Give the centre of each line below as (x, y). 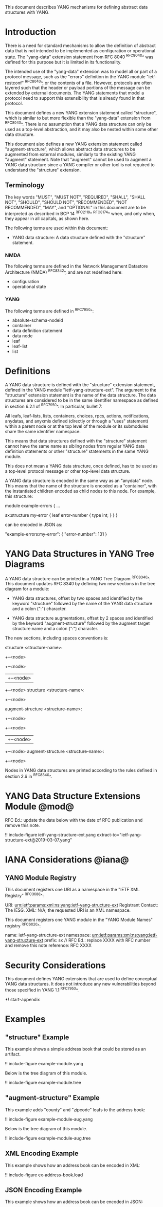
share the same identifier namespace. (43, 431)
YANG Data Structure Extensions (73, 796)
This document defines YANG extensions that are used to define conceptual (81, 979)
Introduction (31, 32)
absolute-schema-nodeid (37, 320)
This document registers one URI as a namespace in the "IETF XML (72, 890)
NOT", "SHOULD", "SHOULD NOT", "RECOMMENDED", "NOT (66, 202)
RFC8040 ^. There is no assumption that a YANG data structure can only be (78, 123)
